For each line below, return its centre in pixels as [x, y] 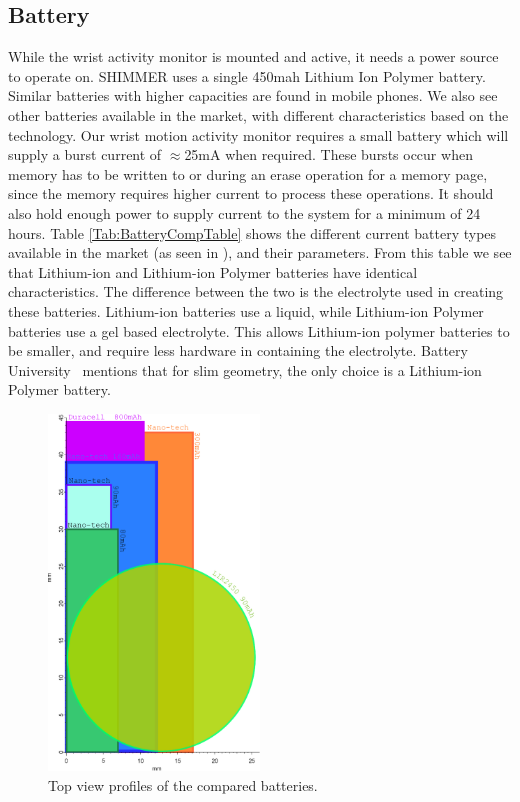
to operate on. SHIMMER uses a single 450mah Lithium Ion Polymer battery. [247, 75]
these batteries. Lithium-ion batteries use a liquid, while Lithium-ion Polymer [246, 310]
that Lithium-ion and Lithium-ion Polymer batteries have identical [213, 271]
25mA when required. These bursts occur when [328, 154]
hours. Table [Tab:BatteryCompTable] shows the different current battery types [252, 232]
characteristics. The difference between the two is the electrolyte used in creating [256, 291]
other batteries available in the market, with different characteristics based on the [258, 114]
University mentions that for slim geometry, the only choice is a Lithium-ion [245, 369]
